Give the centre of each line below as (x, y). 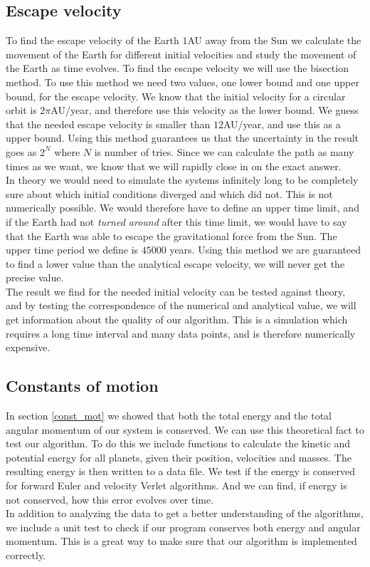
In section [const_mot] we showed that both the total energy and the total (169, 416)
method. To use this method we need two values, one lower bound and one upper (183, 82)
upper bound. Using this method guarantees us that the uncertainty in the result (183, 138)
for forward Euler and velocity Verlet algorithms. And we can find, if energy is (176, 485)
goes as (21, 151)
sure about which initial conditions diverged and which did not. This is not (169, 193)
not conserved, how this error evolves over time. (110, 499)
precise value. (35, 277)
